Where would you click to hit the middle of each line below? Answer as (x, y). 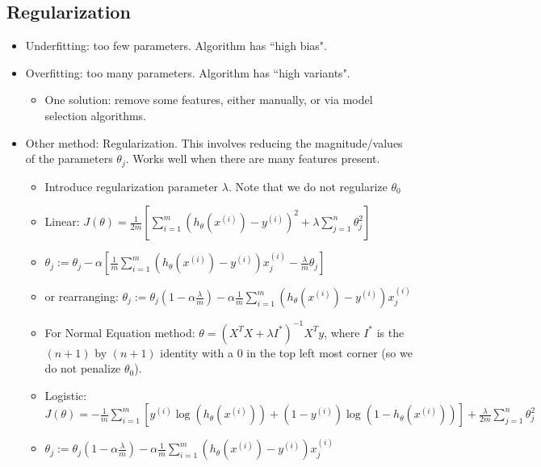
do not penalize (83, 368)
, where (342, 332)
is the (390, 332)
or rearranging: (82, 296)
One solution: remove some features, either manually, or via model (209, 100)
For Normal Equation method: (120, 332)
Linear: (62, 221)
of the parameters (69, 158)
